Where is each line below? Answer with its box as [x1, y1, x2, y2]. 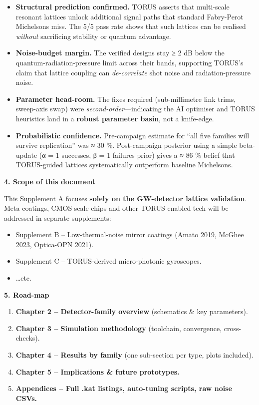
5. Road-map [4, 289, 49, 300]
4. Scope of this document [4, 176, 95, 186]
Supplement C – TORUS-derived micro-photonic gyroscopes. [15, 256, 202, 266]
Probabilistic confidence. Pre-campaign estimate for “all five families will [15, 130, 250, 140]
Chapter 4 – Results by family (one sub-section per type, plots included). [15, 350, 254, 360]
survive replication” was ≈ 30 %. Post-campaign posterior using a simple [15, 140, 237, 150]
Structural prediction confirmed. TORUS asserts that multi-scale [15, 1, 230, 11]
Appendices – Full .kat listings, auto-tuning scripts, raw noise [15, 383, 232, 394]
